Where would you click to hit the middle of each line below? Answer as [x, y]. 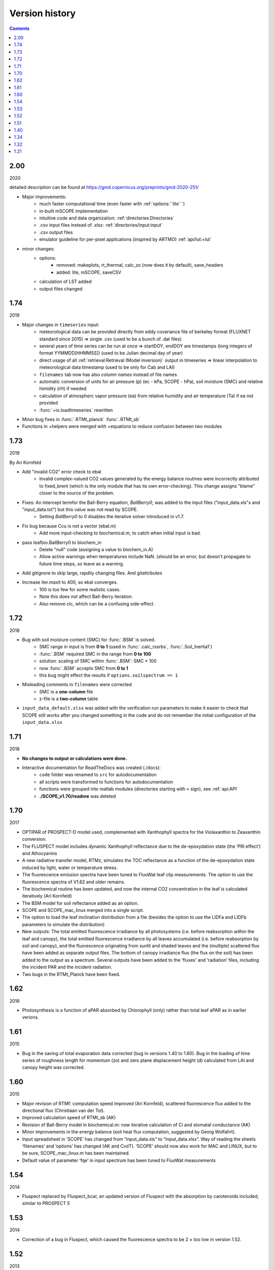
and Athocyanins [40, 853]
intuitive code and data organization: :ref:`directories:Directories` [107, 218]
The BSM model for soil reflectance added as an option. [80, 903]
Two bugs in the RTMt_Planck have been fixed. [71, 974]
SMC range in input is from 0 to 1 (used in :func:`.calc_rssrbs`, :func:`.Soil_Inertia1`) [126, 647]
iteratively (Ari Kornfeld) [47, 896]
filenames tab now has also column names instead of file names [108, 374]
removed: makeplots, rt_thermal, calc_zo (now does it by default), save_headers [140, 265]
